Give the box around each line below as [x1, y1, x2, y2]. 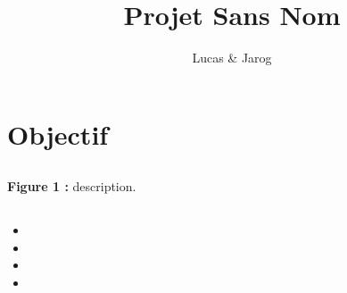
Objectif [7, 115, 109, 152]
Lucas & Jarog [192, 48, 272, 67]
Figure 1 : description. [7, 177, 136, 196]
